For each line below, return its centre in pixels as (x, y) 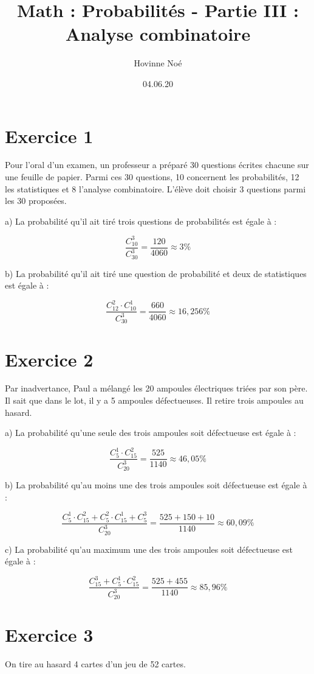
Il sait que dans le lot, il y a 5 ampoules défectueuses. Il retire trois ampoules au (154, 400)
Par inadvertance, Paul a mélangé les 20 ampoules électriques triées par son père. (156, 388)
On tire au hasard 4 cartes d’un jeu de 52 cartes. (95, 664)
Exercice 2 (49, 359)
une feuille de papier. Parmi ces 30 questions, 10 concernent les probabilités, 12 (152, 177)
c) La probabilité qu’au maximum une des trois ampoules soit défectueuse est (149, 549)
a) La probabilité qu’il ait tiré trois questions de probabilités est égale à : (141, 221)
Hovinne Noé (158, 63)
